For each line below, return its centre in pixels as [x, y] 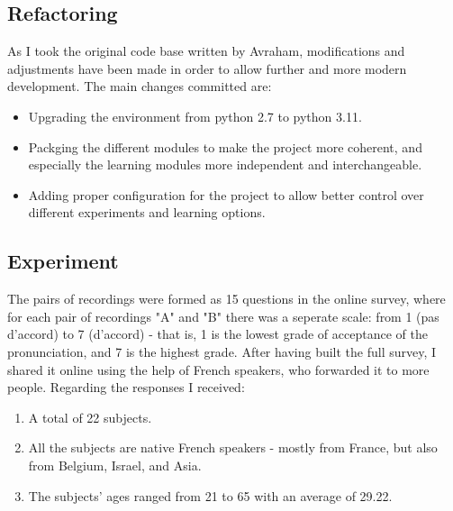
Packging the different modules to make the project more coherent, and [225, 146]
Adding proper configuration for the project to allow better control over [226, 194]
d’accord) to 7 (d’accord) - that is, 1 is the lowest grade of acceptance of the [217, 334]
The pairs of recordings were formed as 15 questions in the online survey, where [226, 299]
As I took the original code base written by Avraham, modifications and [206, 51]
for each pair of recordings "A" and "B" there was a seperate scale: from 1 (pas [223, 316]
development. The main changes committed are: [140, 86]
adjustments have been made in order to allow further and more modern [207, 68]
